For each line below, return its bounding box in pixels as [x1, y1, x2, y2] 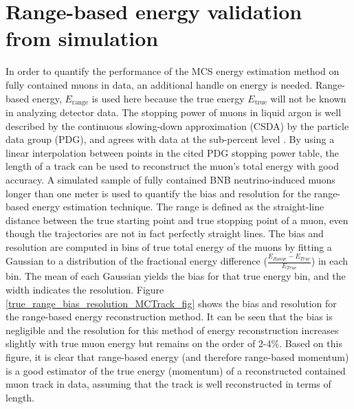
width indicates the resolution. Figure [5, 283, 164, 297]
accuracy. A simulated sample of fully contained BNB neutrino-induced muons [5, 172, 335, 186]
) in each [311, 254, 349, 268]
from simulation [5, 24, 159, 52]
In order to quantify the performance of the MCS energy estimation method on [5, 64, 340, 78]
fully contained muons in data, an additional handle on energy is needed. [5, 77, 313, 91]
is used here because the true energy [91, 91, 245, 105]
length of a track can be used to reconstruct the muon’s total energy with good [5, 159, 339, 173]
